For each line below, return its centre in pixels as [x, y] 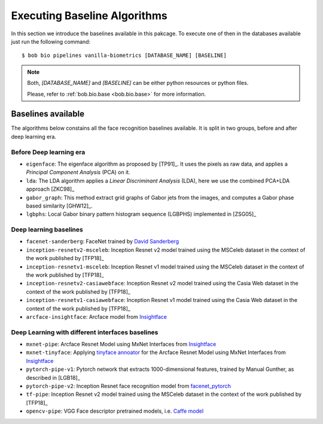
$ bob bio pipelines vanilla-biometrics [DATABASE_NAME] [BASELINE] [124, 56]
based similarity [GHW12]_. [59, 206]
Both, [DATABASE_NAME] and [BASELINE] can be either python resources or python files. [138, 83]
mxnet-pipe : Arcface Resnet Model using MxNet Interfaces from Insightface [121, 344]
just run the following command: [51, 41]
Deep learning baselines [47, 230]
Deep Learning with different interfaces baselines [85, 332]
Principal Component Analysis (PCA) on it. [78, 172]
